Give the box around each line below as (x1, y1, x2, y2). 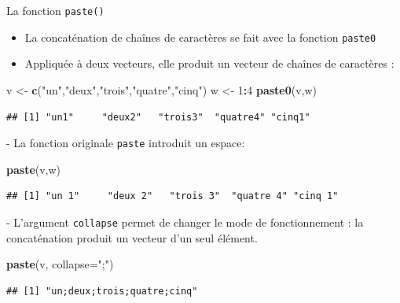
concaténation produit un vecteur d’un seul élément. (6, 229, 258, 246)
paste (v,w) (6, 161, 61, 177)
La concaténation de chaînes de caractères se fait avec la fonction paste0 (24, 28, 376, 45)
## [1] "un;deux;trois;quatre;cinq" (6, 285, 198, 297)
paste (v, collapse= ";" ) (6, 256, 114, 272)
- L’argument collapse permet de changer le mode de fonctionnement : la (6, 213, 364, 230)
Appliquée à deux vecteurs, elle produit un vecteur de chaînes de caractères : (24, 55, 394, 72)
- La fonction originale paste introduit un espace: (6, 135, 245, 151)
